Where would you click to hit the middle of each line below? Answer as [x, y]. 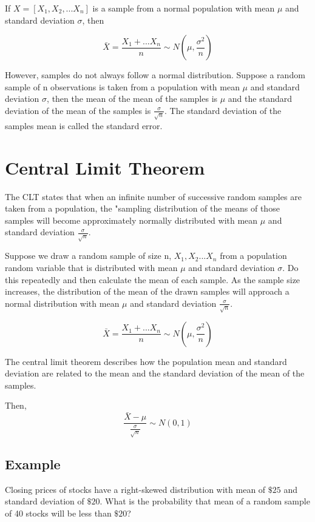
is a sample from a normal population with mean [184, 8]
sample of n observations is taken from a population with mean [122, 86]
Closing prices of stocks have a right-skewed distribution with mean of [135, 489]
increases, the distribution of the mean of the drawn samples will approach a [147, 291]
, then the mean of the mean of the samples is [132, 99]
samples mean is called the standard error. [84, 125]
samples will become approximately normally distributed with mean [131, 220]
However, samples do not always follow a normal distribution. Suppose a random [155, 75]
